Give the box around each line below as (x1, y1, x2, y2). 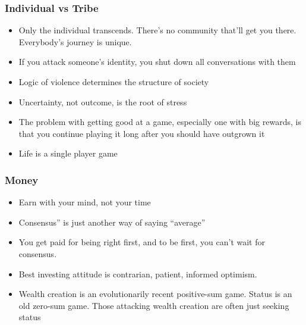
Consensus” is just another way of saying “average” (18, 215, 206, 228)
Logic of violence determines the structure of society (18, 76, 209, 87)
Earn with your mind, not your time (18, 196, 151, 208)
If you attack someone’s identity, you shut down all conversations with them (18, 55, 296, 68)
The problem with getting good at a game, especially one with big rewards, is (18, 115, 301, 128)
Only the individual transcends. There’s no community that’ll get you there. (18, 24, 296, 36)
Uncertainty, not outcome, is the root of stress (18, 95, 187, 108)
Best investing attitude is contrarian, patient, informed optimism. (18, 267, 257, 280)
